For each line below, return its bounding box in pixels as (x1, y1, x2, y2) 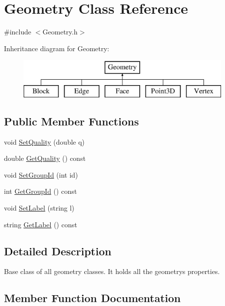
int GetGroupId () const (4, 186, 77, 196)
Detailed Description (4, 243, 112, 258)
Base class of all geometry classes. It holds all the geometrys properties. (4, 266, 220, 276)
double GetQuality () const (4, 153, 86, 163)
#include (4, 27, 32, 37)
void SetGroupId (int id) (4, 169, 78, 180)
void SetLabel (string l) (4, 203, 75, 213)
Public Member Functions (4, 113, 139, 128)
